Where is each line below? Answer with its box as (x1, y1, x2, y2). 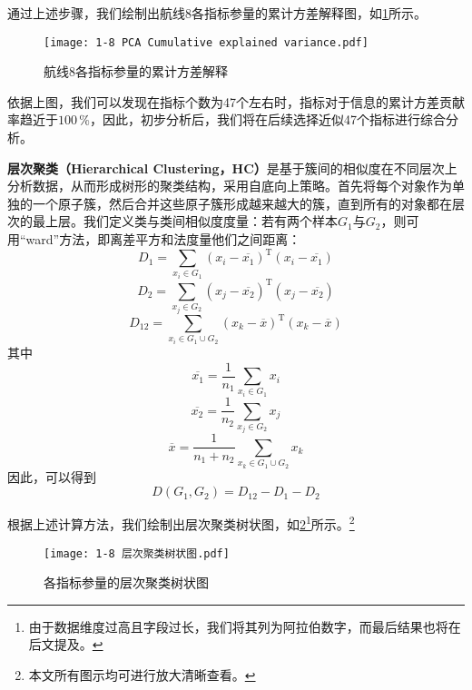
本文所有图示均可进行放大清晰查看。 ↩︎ (28, 665, 256, 684)
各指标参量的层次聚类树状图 (44, 573, 209, 592)
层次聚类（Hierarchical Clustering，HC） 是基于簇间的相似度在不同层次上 (7, 158, 457, 177)
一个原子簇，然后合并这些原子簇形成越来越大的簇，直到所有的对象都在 (32, 193, 452, 212)
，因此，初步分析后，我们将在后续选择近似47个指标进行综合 (90, 110, 446, 129)
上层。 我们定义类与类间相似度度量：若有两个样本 (44, 212, 338, 231)
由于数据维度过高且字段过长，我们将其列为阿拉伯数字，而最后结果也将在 (28, 616, 461, 636)
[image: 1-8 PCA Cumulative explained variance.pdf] (44, 35, 369, 49)
